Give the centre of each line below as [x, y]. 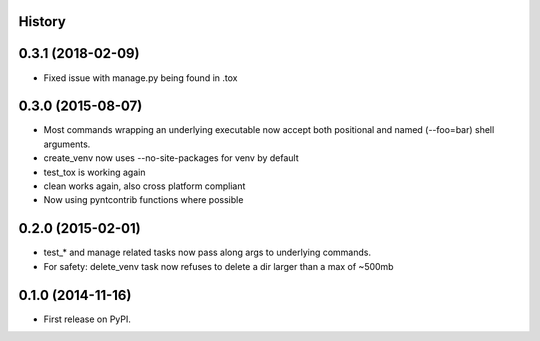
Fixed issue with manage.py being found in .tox [140, 77]
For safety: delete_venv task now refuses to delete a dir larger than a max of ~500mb [218, 266]
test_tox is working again [94, 172]
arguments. [67, 144]
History [42, 21]
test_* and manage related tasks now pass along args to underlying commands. [207, 252]
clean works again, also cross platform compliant [144, 186]
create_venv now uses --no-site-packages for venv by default [171, 158]
